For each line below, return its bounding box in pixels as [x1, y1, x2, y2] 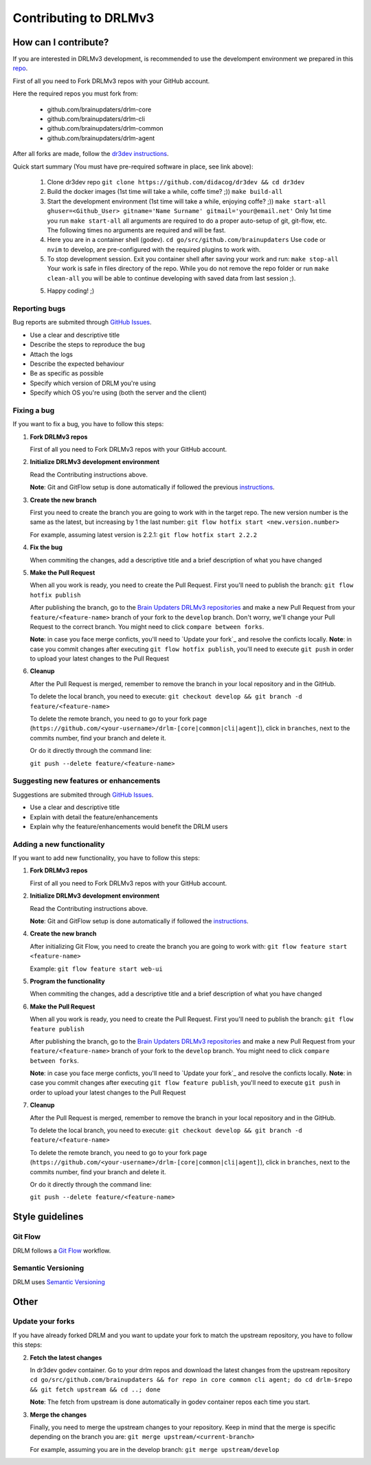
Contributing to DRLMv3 [12, 10, 155, 25]
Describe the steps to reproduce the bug [30, 340, 146, 349]
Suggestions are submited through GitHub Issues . [12, 791, 154, 799]
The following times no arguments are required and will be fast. [47, 225, 226, 234]
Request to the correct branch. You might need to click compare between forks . [30, 622, 265, 630]
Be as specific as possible [30, 369, 104, 377]
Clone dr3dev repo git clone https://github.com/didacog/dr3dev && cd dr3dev [47, 177, 305, 186]
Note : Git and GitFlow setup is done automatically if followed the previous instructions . [30, 483, 275, 492]
